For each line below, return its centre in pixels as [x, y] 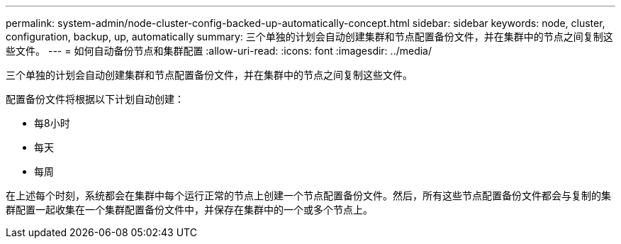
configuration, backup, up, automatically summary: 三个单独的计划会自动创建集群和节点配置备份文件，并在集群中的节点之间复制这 [309, 37]
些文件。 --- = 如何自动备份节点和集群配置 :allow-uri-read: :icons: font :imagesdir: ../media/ [219, 51]
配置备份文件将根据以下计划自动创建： [95, 99]
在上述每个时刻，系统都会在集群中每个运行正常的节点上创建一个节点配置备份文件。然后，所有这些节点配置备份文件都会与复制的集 [308, 195]
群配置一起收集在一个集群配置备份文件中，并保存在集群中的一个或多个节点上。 [189, 210]
